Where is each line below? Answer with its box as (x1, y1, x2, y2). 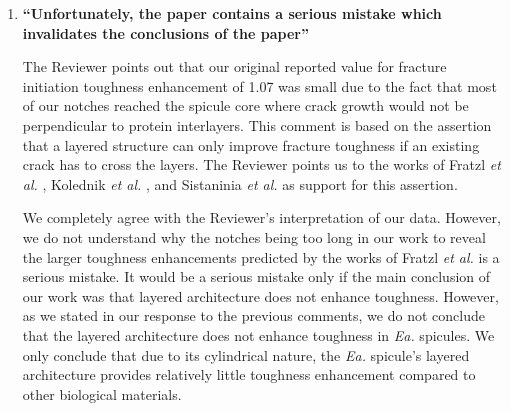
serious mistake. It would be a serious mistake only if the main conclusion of (22, 266, 491, 287)
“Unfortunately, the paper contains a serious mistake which (22, 3, 442, 23)
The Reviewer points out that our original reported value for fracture (22, 56, 447, 77)
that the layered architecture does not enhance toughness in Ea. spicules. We (22, 324, 495, 345)
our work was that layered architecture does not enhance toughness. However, (22, 285, 499, 306)
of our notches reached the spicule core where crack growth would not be (22, 95, 469, 116)
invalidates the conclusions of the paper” (22, 22, 309, 43)
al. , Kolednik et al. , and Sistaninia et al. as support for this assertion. (22, 173, 458, 194)
